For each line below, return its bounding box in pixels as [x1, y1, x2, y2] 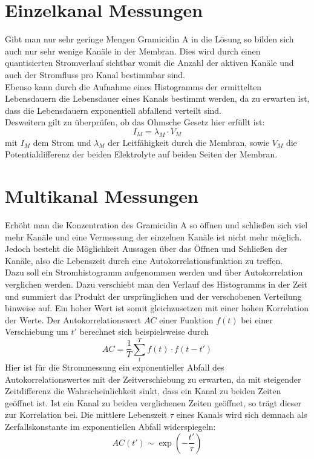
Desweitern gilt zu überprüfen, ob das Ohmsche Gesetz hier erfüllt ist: [5, 116, 265, 128]
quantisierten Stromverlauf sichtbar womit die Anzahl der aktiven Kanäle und [5, 56, 294, 69]
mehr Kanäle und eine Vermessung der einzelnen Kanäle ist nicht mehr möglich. [5, 230, 302, 243]
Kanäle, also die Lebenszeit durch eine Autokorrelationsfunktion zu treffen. [5, 254, 283, 266]
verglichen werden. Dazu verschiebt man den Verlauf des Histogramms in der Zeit [5, 277, 308, 290]
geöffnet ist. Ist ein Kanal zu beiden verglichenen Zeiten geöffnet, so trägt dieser [5, 396, 301, 409]
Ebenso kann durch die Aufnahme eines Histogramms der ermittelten [5, 80, 262, 93]
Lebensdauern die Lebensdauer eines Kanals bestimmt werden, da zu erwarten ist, [5, 92, 310, 105]
